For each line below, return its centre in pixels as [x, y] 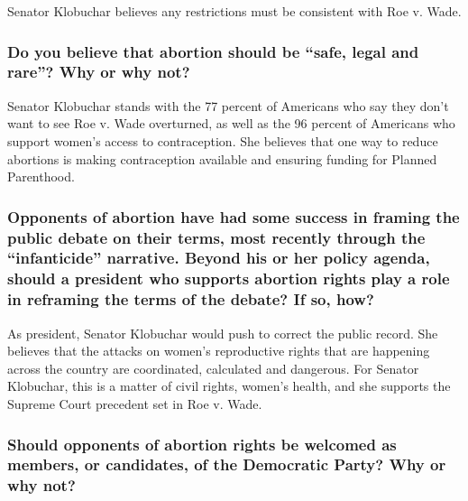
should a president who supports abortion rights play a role [229, 278]
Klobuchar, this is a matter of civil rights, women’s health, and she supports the [229, 386]
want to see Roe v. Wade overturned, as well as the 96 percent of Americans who [231, 123]
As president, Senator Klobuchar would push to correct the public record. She [223, 333]
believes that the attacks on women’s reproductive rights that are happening [219, 351]
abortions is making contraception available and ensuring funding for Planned [222, 158]
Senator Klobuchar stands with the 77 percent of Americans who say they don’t [228, 105]
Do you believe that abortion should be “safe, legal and [213, 51]
